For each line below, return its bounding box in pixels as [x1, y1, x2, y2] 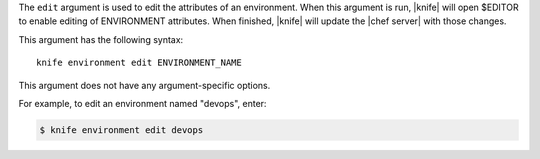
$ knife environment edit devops [39, 124, 204, 135]
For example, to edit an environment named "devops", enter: [18, 97, 267, 109]
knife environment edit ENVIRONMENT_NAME [36, 57, 242, 69]
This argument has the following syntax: [18, 33, 184, 45]
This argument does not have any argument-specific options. [18, 79, 271, 91]
